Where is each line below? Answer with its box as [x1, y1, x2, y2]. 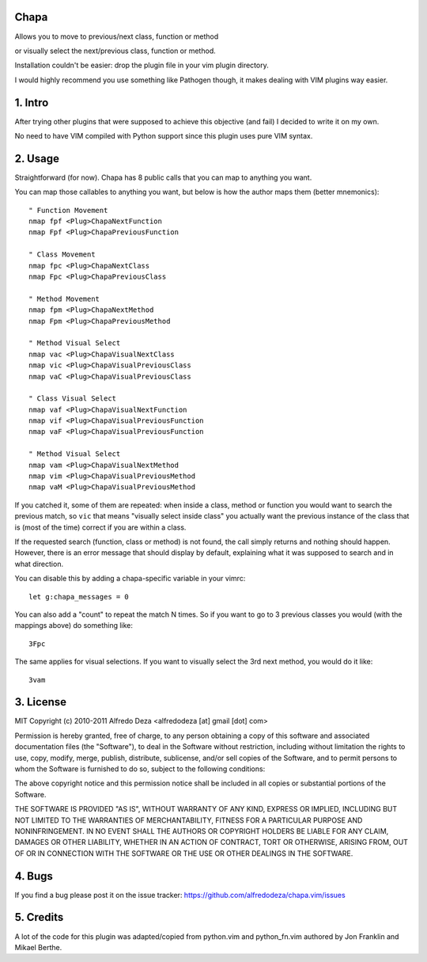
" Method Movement [28, 294, 100, 303]
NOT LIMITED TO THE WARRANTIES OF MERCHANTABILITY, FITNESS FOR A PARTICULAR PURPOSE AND [14, 816, 363, 825]
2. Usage [14, 151, 59, 165]
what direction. [14, 559, 63, 568]
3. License [14, 695, 67, 709]
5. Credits [14, 911, 64, 924]
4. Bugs [14, 869, 53, 883]
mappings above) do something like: [14, 621, 134, 630]
